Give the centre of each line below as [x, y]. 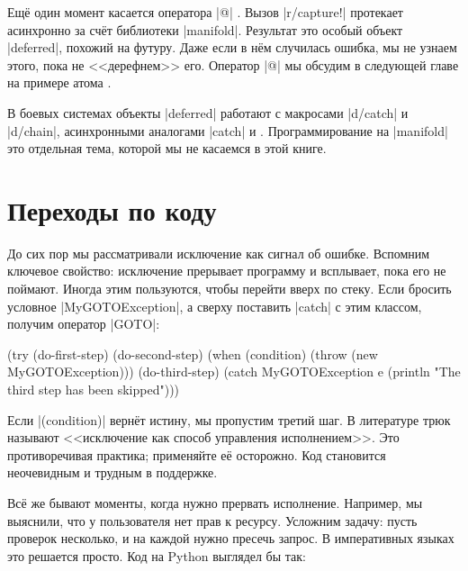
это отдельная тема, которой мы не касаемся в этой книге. [167, 148]
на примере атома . [59, 82]
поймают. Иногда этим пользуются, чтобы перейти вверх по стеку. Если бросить [229, 289]
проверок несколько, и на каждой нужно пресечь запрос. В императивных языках [231, 538]
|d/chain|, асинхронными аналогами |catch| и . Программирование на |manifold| [228, 130]
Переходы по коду [112, 209]
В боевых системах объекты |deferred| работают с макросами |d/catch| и [208, 112]
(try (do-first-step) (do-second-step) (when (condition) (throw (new [193, 353]
